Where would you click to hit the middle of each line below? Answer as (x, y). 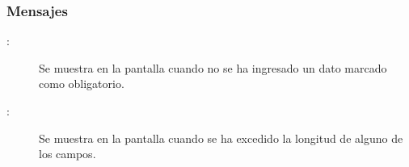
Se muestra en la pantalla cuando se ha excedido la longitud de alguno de (221, 138)
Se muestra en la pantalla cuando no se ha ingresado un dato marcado (213, 67)
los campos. (67, 154)
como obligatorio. (82, 83)
